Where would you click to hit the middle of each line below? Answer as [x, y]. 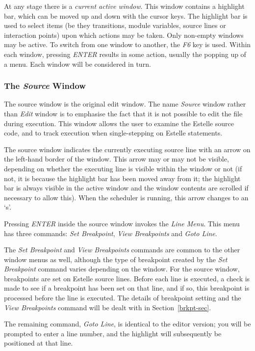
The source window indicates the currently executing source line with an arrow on [127, 149]
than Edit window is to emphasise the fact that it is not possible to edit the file [123, 113]
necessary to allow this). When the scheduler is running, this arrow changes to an [126, 197]
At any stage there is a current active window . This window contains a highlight [124, 6]
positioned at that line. [38, 343]
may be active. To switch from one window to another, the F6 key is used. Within [127, 44]
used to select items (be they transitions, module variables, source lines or [115, 25]
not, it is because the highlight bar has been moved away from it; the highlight [122, 178]
